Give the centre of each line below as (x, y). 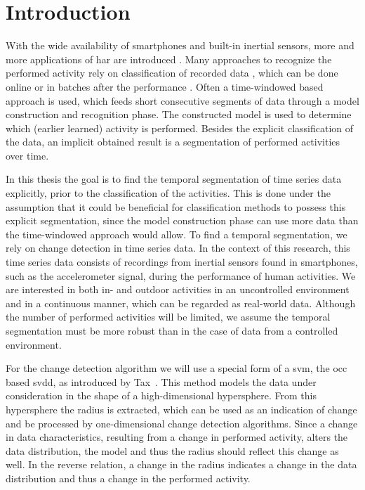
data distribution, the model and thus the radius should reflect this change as (172, 450)
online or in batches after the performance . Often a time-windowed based (165, 86)
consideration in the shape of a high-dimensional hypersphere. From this (161, 395)
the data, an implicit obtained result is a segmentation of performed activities (173, 142)
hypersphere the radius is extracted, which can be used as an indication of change (181, 409)
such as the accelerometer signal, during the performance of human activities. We (181, 275)
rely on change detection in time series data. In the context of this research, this (178, 248)
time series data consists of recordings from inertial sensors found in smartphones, (182, 262)
